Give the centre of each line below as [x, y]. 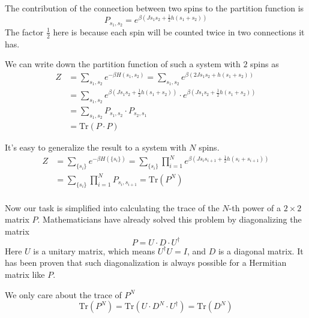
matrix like [25, 274]
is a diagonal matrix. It [261, 250]
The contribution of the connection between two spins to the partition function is [154, 8]
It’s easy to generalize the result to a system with [96, 147]
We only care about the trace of [63, 294]
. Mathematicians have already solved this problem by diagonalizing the [169, 219]
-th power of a [255, 207]
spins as [265, 64]
